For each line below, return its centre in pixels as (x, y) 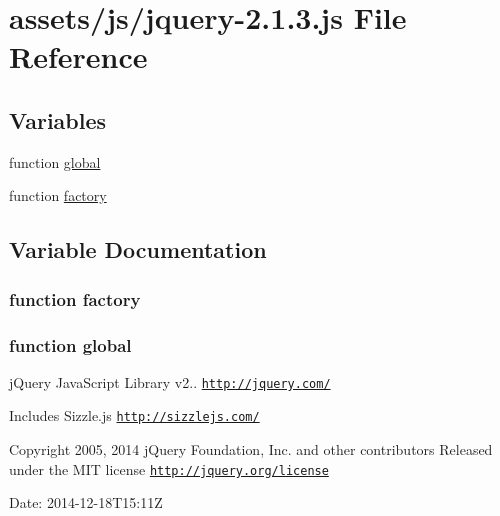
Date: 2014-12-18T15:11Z (86, 502)
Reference (78, 56)
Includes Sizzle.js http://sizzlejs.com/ (134, 415)
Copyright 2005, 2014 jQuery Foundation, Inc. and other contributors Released (251, 449)
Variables (58, 119)
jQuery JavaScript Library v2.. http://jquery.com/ (170, 381)
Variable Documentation (138, 249)
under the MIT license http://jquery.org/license (169, 468)
